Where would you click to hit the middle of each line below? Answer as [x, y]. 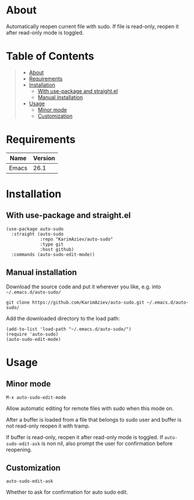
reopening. [19, 449]
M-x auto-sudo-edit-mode [36, 397]
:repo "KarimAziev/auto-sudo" [77, 239]
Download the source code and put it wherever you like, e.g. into [84, 287]
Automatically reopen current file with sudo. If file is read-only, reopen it [92, 26]
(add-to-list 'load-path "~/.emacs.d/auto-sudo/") [69, 329]
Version [44, 158]
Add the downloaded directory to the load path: [63, 318]
